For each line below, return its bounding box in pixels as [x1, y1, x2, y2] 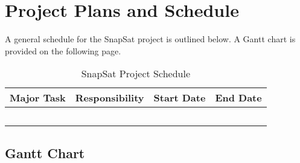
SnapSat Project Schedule [81, 66, 190, 81]
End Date [215, 91, 262, 105]
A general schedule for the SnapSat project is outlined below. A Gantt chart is [5, 33, 296, 45]
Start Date [153, 91, 206, 105]
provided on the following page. [5, 44, 121, 57]
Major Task [10, 91, 66, 105]
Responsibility [75, 91, 144, 105]
